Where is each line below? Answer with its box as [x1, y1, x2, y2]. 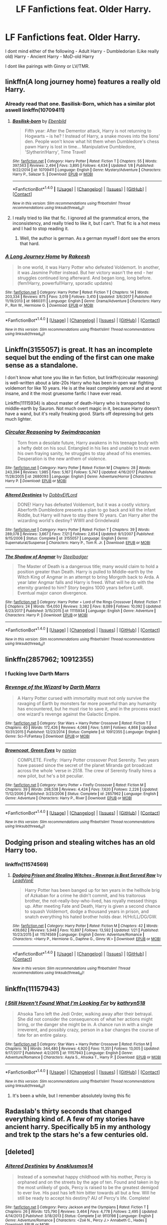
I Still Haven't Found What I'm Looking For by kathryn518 [5, 999, 146, 1006]
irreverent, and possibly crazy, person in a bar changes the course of [17, 1027, 159, 1033]
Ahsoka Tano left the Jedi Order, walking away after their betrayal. [17, 1011, 153, 1017]
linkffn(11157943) [5, 984, 60, 993]
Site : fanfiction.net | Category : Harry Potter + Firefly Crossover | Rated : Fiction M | [5, 782, 146, 787]
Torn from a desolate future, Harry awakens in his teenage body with [17, 440, 159, 446]
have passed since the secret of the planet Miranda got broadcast [17, 762, 153, 768]
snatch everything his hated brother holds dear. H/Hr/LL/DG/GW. [24, 914, 158, 920]
